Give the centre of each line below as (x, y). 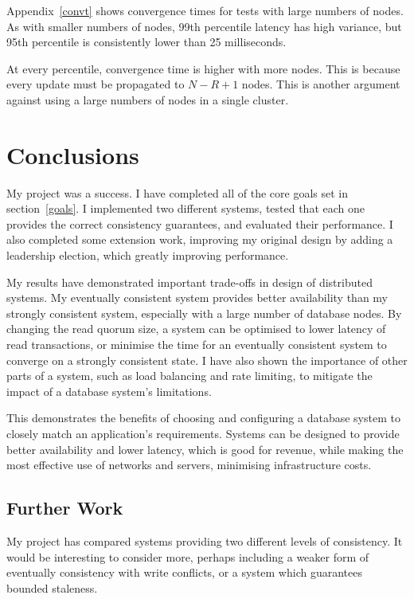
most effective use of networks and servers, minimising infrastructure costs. (189, 465)
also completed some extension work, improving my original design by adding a (200, 239)
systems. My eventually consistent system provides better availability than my (197, 298)
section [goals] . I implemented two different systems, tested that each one (186, 208)
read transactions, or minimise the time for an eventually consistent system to (197, 345)
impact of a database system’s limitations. (109, 391)
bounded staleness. (52, 587)
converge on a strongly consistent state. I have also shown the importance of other (207, 360)
